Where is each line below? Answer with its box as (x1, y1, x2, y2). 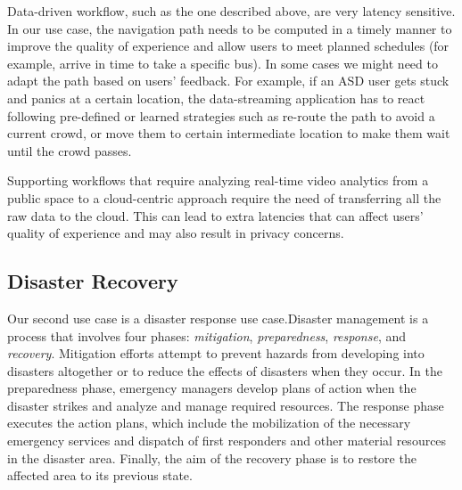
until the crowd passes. (7, 141, 132, 159)
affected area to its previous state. (7, 466, 193, 485)
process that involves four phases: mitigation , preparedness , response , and (7, 326, 407, 345)
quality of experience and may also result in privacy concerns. (7, 224, 344, 242)
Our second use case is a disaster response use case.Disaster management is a (7, 308, 429, 327)
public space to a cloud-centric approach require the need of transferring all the (7, 188, 441, 207)
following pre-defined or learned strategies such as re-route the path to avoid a (7, 106, 435, 125)
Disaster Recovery (7, 267, 178, 295)
